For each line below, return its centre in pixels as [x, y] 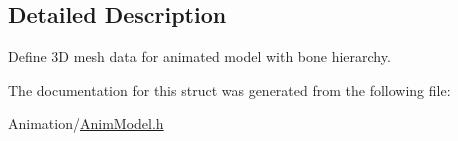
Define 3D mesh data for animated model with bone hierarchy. [199, 56]
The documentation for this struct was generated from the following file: [229, 89]
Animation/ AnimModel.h [86, 123]
